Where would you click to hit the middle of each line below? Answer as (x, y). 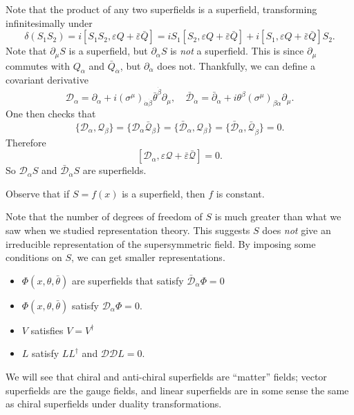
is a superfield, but (108, 51)
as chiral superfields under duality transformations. (114, 404)
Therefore (26, 142)
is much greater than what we (278, 216)
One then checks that (51, 114)
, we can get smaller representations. (148, 257)
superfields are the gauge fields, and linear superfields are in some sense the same (177, 390)
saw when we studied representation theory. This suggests (128, 230)
